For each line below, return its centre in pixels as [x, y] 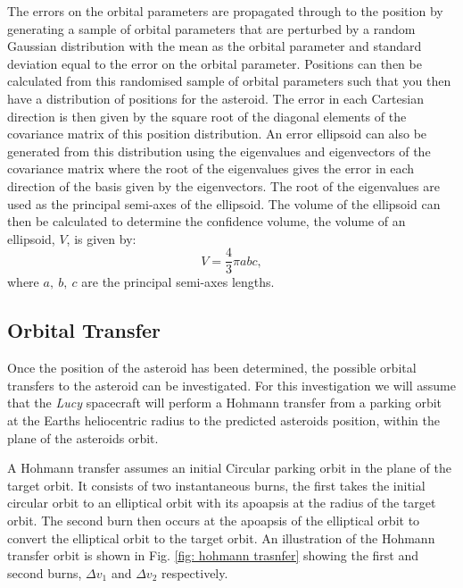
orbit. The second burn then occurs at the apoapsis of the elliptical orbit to [214, 520]
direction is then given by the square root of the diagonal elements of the [207, 116]
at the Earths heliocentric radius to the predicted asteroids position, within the [223, 420]
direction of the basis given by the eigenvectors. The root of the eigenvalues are [223, 185]
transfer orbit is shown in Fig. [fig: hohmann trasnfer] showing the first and [213, 555]
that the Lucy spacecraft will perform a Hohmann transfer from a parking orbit [225, 403]
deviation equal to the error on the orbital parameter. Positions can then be [215, 63]
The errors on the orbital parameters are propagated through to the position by [225, 11]
